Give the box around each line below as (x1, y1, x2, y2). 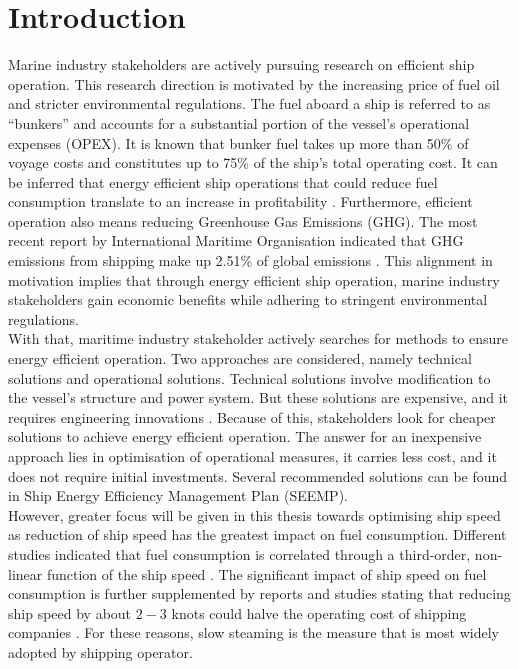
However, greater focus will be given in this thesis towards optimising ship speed (8, 504, 501, 525)
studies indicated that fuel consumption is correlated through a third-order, (8, 543, 471, 564)
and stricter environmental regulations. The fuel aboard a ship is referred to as (8, 93, 491, 114)
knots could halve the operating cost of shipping (171, 602, 467, 623)
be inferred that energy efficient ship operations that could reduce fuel (8, 171, 438, 192)
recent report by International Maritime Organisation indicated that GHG (8, 230, 464, 251)
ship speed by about (8, 602, 132, 623)
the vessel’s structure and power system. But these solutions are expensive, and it (8, 387, 509, 408)
